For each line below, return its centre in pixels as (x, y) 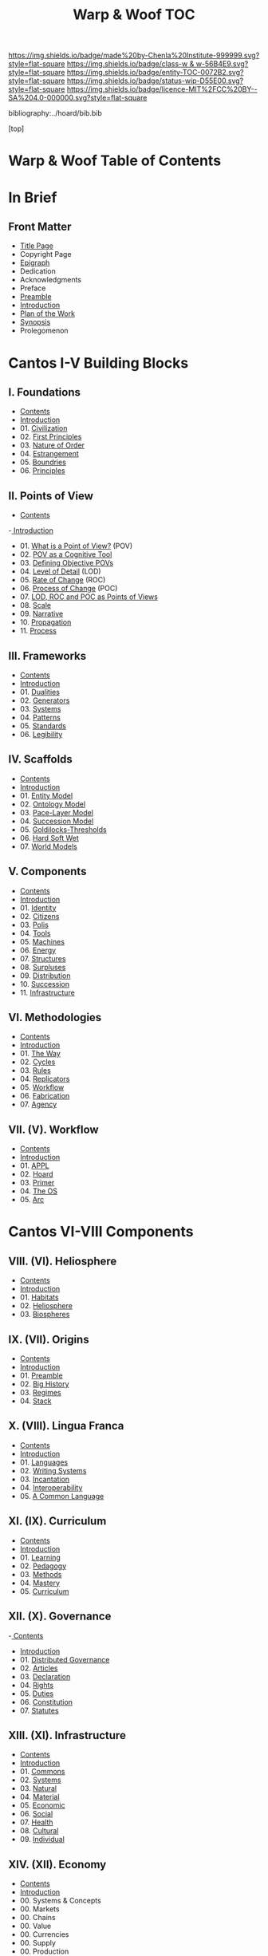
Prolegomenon (44, 331)
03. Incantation (45, 1479)
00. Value (35, 1926)
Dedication (37, 271)
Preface (33, 288)
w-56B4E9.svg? (222, 64)
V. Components (47, 872)
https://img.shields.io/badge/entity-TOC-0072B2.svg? (155, 73)
